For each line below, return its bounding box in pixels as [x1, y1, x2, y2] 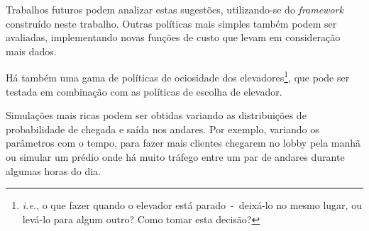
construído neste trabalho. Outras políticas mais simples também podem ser [6, 16, 337, 30]
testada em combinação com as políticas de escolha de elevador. [6, 84, 282, 98]
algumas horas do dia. [6, 163, 101, 178]
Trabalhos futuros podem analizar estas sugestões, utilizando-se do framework [6, 2, 343, 16]
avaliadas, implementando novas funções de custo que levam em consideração [6, 30, 341, 45]
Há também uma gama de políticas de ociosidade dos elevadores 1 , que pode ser [6, 68, 350, 85]
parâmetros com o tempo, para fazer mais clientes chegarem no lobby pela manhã [6, 135, 361, 150]
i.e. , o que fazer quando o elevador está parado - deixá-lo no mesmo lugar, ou [22, 198, 362, 213]
